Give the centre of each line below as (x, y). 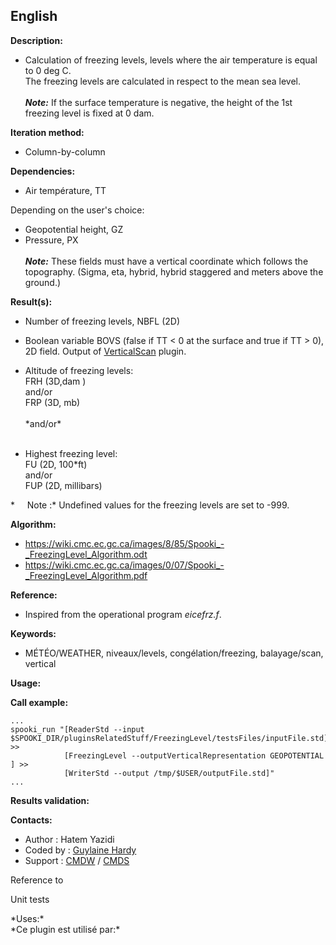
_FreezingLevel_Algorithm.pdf (86, 575)
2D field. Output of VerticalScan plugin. (105, 351)
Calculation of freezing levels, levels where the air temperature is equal (171, 60)
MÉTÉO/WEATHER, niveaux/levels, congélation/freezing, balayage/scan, (174, 653)
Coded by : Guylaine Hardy (80, 850)
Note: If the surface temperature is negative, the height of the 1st (158, 102)
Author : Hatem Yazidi (69, 839)
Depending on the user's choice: (77, 210)
